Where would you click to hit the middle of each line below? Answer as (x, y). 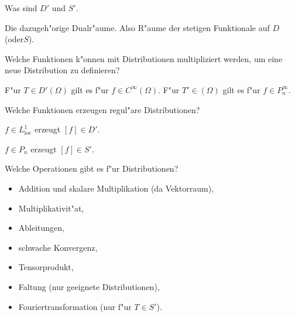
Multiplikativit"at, (51, 208)
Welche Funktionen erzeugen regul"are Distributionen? (102, 109)
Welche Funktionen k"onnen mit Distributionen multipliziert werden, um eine (144, 58)
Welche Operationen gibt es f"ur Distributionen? (92, 168)
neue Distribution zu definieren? (62, 70)
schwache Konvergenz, (58, 247)
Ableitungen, (41, 228)
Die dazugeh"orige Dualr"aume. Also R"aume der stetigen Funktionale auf (137, 27)
